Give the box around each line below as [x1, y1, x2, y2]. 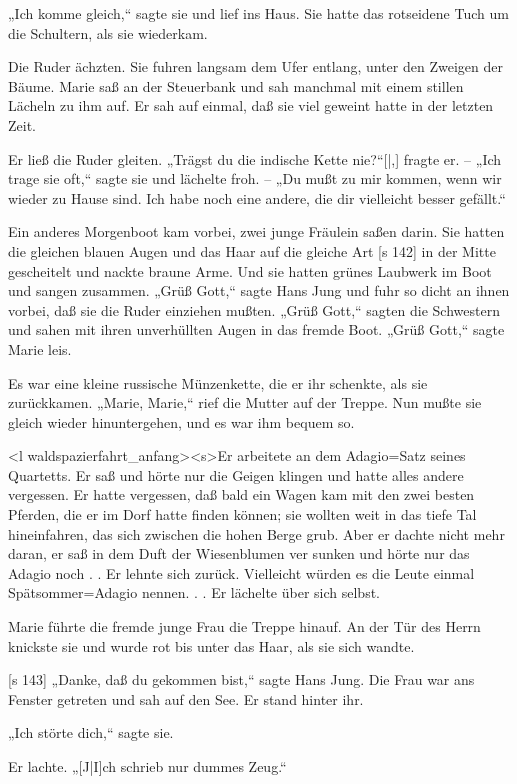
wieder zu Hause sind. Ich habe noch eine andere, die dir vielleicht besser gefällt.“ [8, 187, 506, 208]
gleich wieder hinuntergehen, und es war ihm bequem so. [8, 411, 355, 432]
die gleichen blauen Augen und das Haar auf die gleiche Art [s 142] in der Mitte [8, 240, 496, 261]
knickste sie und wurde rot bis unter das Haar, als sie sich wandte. [8, 635, 415, 656]
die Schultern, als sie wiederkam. [8, 22, 208, 43]
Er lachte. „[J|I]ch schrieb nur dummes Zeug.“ [8, 756, 287, 776]
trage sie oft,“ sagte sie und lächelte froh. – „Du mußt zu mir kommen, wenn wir [8, 168, 502, 189]
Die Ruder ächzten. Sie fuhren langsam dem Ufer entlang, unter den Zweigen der [8, 56, 503, 77]
